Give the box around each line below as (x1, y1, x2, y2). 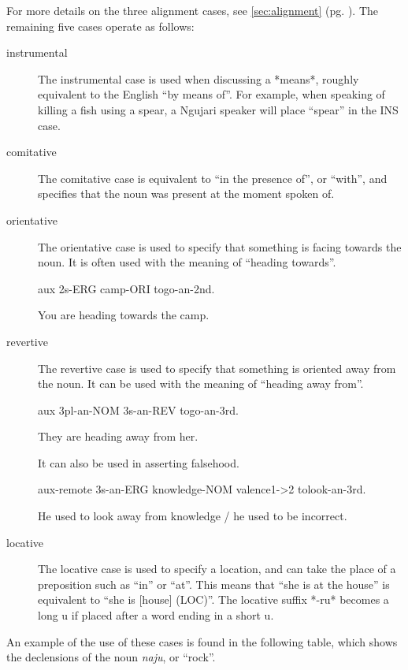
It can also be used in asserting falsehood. (38, 454, 239, 471)
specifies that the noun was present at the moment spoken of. (38, 185, 335, 202)
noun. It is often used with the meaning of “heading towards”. (38, 254, 336, 270)
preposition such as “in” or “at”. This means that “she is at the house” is (38, 575, 390, 592)
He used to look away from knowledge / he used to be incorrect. (38, 508, 347, 524)
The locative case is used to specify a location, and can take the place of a (38, 560, 396, 577)
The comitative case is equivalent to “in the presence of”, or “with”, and (38, 169, 388, 186)
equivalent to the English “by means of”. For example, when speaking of (38, 86, 385, 102)
